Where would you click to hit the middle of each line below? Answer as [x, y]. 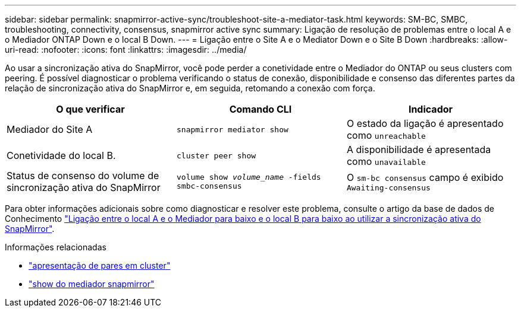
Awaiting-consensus [388, 187]
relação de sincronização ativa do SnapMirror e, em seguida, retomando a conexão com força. [190, 88]
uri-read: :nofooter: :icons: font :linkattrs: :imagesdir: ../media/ [126, 50]
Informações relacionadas [56, 247]
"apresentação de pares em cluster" [100, 265]
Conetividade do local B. [61, 155]
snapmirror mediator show [232, 129]
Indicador [431, 109]
